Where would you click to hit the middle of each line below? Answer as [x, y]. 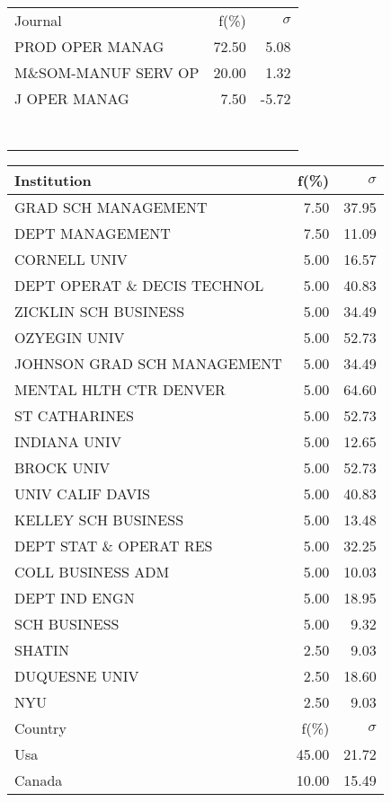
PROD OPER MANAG [89, 46]
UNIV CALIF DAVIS [82, 494]
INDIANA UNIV [68, 441]
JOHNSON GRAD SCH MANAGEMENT [148, 363]
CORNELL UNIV [71, 259]
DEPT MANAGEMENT [93, 233]
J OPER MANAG [72, 98]
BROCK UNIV [62, 467]
